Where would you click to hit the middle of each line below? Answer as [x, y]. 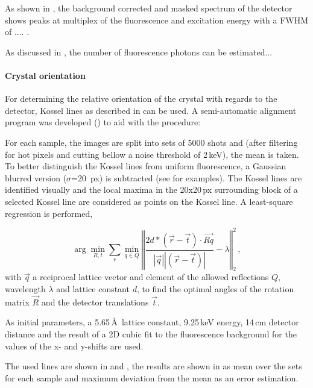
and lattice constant [93, 289]
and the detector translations [95, 302]
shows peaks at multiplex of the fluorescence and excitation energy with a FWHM [157, 20]
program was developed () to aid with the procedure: [103, 122]
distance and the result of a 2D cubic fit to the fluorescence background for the [151, 334]
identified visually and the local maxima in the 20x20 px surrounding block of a [151, 189]
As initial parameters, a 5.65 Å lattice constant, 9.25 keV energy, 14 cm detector [152, 322]
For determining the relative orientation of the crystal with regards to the [141, 99]
